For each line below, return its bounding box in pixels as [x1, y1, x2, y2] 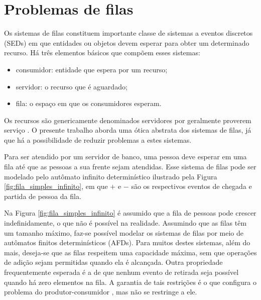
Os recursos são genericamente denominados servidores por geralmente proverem [4, 115, 251, 125]
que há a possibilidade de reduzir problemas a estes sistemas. [4, 134, 192, 145]
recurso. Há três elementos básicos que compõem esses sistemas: [4, 47, 200, 58]
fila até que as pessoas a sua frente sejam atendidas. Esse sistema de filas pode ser [4, 161, 256, 172]
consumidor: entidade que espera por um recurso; [16, 64, 168, 74]
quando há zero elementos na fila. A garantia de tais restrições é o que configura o [4, 276, 256, 287]
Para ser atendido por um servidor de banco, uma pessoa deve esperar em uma [4, 151, 247, 162]
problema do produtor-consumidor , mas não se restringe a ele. [4, 286, 197, 297]
